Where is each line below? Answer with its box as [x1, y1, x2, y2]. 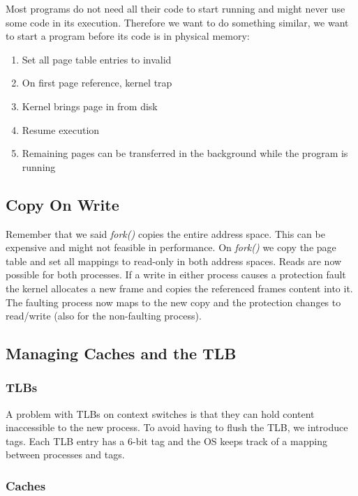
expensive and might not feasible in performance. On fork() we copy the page [6, 240, 336, 255]
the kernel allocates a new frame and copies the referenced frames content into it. [6, 280, 353, 295]
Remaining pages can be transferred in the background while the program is [22, 146, 348, 160]
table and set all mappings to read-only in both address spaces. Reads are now [6, 253, 342, 268]
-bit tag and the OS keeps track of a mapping [132, 433, 327, 448]
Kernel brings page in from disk [22, 98, 158, 113]
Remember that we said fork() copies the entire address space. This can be [6, 226, 325, 241]
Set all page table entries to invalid [22, 52, 172, 66]
